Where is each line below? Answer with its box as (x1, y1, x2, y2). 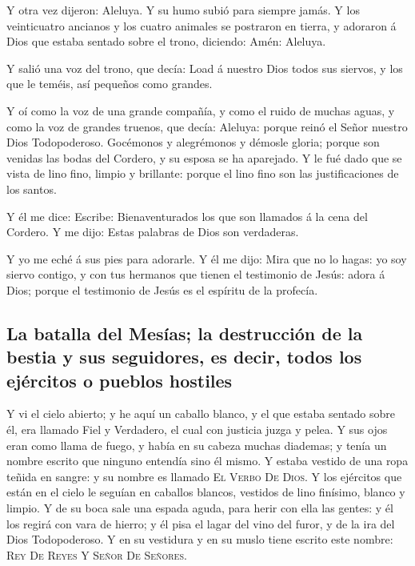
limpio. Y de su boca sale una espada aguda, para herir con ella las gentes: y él (6, 500, 393, 516)
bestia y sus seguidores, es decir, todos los (6, 344, 362, 369)
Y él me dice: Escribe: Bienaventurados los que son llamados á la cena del (6, 207, 368, 224)
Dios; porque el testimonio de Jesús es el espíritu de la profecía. (6, 281, 318, 298)
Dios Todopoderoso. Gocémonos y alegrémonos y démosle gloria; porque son (6, 134, 380, 151)
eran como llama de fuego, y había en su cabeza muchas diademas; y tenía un (6, 436, 387, 453)
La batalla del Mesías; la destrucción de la (6, 320, 363, 345)
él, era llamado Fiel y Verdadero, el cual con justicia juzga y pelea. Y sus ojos (6, 421, 388, 438)
